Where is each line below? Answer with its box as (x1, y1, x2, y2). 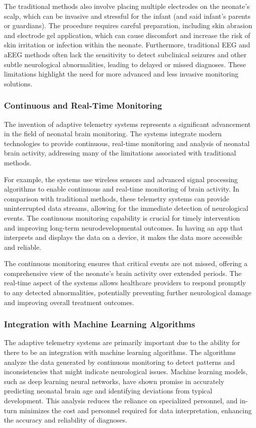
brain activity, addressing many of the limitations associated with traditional (4, 148, 236, 158)
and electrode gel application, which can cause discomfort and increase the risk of (4, 30, 251, 40)
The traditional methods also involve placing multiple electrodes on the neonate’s (4, 1, 250, 11)
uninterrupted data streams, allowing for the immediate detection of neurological (4, 203, 249, 213)
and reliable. (4, 241, 41, 252)
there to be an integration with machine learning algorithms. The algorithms (4, 347, 236, 357)
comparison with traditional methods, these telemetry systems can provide (4, 193, 229, 203)
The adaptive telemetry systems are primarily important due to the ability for (4, 337, 240, 348)
